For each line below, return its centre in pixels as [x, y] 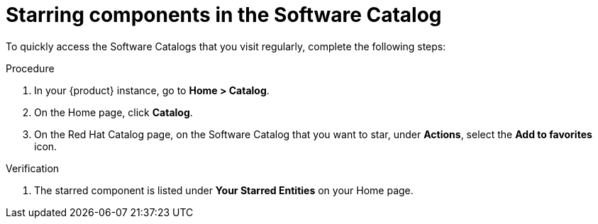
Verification [33, 168]
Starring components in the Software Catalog [224, 15]
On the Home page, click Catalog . [113, 112]
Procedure [30, 68]
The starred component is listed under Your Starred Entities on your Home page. [224, 190]
